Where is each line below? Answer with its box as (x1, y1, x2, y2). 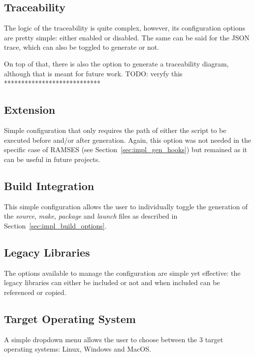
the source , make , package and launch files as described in (4, 211, 178, 221)
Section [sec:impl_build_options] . (4, 220, 107, 230)
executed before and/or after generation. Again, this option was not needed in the (4, 134, 251, 145)
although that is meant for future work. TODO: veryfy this (4, 68, 183, 78)
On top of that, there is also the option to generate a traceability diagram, (4, 58, 229, 68)
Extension (4, 102, 56, 117)
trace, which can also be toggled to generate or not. (4, 42, 159, 52)
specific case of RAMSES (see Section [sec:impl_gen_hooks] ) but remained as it (4, 144, 247, 155)
